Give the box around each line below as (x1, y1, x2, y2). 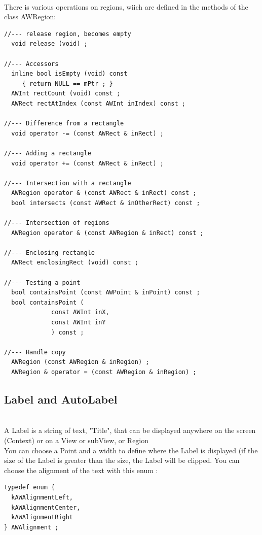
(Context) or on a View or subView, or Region (4, 434, 149, 445)
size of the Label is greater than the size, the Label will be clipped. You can (4, 455, 240, 465)
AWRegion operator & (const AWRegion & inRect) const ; (11, 229, 204, 237)
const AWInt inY (51, 319, 106, 326)
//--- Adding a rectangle (4, 149, 91, 157)
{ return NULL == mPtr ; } (22, 80, 113, 87)
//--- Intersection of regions (4, 219, 109, 227)
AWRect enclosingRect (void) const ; (11, 259, 138, 266)
